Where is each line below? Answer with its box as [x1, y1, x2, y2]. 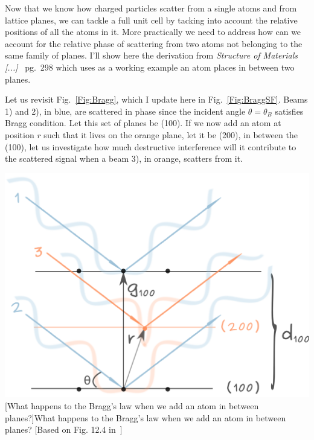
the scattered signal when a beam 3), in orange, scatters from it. [5, 152, 243, 165]
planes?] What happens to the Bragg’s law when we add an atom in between [5, 411, 286, 424]
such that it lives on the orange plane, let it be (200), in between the [43, 128, 298, 141]
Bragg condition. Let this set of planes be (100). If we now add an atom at [5, 116, 281, 129]
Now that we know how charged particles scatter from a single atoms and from [5, 2, 297, 14]
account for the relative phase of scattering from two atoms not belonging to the [5, 37, 303, 49]
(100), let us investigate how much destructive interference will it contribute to [5, 140, 296, 153]
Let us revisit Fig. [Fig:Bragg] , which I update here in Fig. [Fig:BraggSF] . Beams [5, 93, 308, 106]
